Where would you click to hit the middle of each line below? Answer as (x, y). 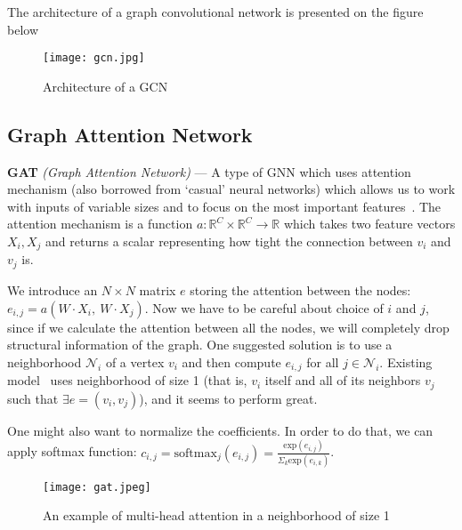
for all (323, 361)
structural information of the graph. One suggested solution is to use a (200, 345)
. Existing (406, 361)
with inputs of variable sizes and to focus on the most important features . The (224, 206)
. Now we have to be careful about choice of (264, 307)
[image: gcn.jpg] (94, 58)
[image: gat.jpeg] (97, 487)
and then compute (231, 361)
